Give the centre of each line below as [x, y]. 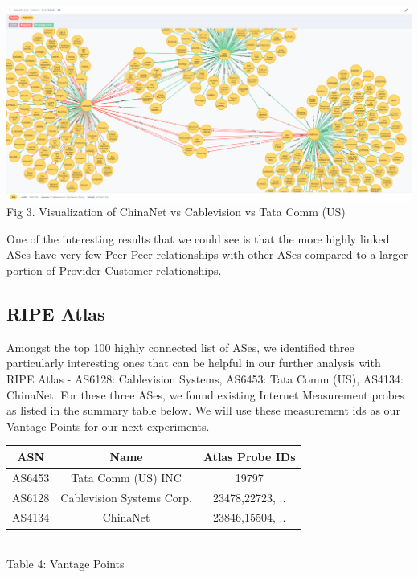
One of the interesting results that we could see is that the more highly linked [198, 238]
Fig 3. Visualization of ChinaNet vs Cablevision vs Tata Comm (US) [176, 212]
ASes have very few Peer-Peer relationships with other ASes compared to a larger [207, 254]
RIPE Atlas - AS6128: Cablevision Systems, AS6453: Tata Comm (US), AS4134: [205, 379]
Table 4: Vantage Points [66, 564]
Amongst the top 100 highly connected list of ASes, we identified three [180, 347]
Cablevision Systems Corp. [126, 497]
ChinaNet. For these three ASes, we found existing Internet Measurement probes [205, 394]
